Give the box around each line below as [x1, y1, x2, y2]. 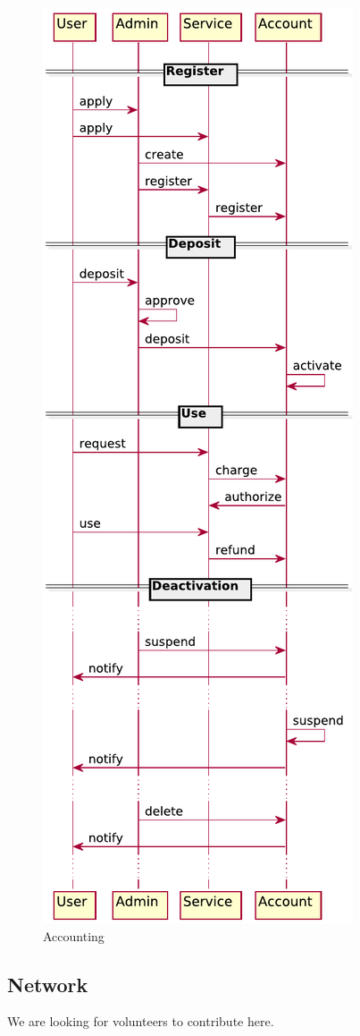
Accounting [43, 926, 105, 945]
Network [7, 970, 88, 998]
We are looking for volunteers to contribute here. [7, 1012, 274, 1031]
